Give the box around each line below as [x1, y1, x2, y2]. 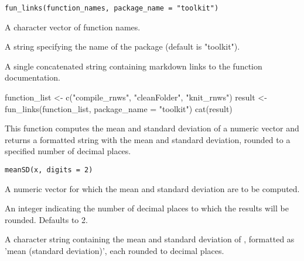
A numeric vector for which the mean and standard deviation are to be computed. [5, 182, 300, 194]
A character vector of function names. [5, 20, 141, 33]
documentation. [5, 71, 60, 83]
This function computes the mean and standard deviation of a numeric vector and [5, 122, 299, 134]
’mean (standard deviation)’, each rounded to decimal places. [5, 245, 224, 257]
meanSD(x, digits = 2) [5, 166, 93, 174]
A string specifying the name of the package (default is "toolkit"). [5, 40, 240, 53]
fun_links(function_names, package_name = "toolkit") [5, 4, 219, 12]
